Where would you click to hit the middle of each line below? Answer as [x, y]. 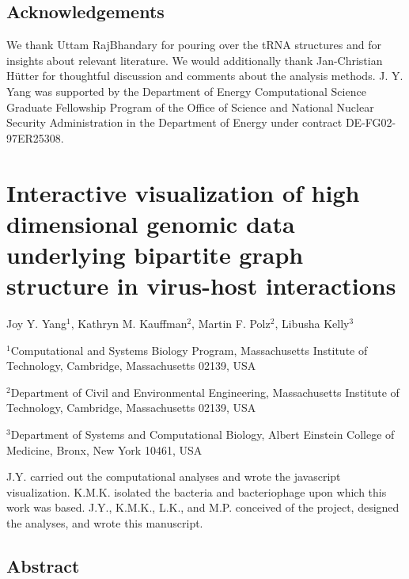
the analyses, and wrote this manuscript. [105, 522]
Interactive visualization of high [183, 192]
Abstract [43, 565]
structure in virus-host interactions [201, 286]
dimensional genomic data [151, 223]
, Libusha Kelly [312, 324]
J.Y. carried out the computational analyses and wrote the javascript [174, 476]
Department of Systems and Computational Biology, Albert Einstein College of [203, 434]
